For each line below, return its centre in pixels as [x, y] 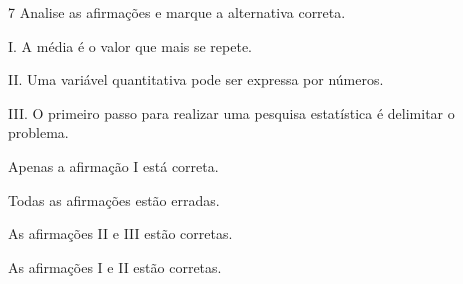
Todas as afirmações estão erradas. [114, 199]
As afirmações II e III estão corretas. [120, 233]
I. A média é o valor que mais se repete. [130, 45]
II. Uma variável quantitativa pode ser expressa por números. [196, 79]
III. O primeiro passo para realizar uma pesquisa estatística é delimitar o [231, 112]
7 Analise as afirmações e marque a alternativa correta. [177, 12]
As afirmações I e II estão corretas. [115, 266]
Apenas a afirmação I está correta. [113, 165]
